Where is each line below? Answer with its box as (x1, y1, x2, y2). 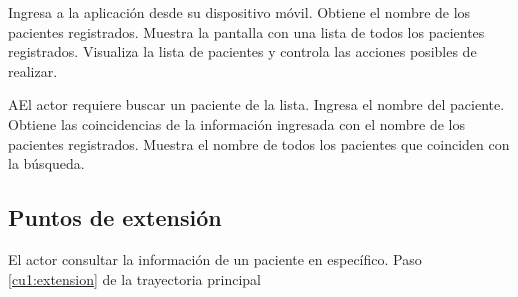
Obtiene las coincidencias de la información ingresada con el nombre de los (8, 113, 465, 134)
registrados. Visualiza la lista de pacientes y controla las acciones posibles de (8, 41, 477, 62)
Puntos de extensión (8, 202, 222, 233)
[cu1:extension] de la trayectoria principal (8, 268, 261, 289)
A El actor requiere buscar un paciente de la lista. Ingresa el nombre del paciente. (8, 94, 505, 115)
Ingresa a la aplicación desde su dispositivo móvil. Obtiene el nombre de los (8, 2, 471, 22)
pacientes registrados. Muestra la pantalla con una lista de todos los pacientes (8, 21, 485, 42)
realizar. (8, 60, 58, 81)
